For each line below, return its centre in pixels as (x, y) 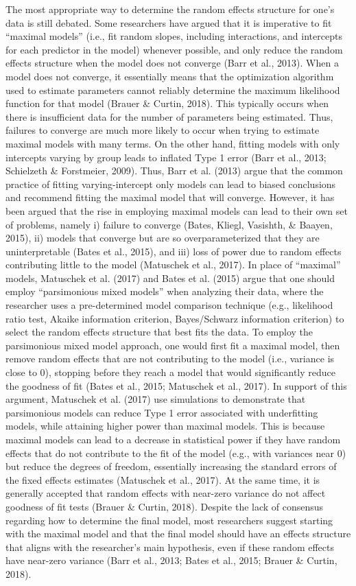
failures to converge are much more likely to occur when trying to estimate (163, 130)
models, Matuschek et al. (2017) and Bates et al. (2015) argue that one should (170, 278)
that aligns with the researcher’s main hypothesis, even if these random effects (170, 547)
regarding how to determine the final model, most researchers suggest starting (169, 520)
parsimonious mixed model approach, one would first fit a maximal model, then (173, 345)
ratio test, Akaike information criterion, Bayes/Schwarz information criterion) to (175, 318)
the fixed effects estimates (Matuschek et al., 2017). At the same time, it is (163, 479)
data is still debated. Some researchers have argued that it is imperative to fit (169, 22)
